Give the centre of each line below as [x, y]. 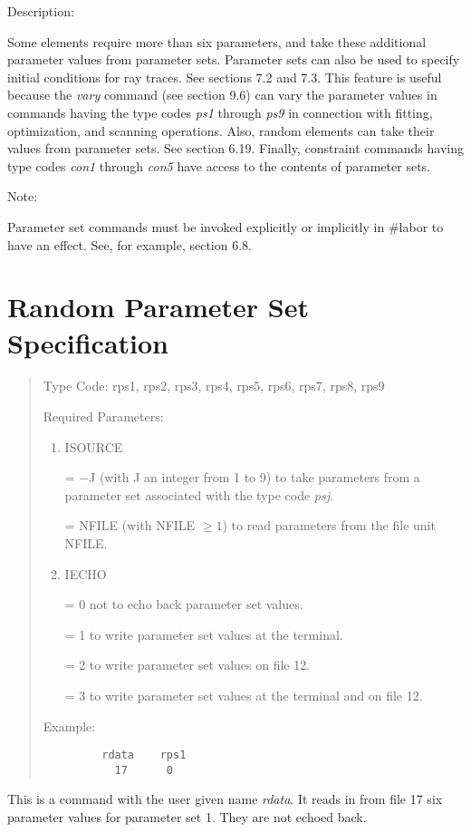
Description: [41, 11]
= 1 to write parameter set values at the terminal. [204, 634]
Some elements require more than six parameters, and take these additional [217, 41]
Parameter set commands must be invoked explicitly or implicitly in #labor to [226, 226]
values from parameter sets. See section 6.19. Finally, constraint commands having [236, 148]
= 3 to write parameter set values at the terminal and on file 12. [244, 695]
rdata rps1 [144, 755]
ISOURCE [94, 446]
